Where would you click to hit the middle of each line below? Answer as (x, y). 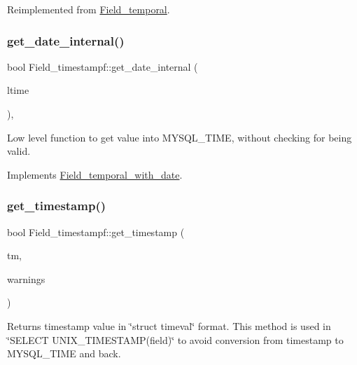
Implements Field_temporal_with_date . (95, 174)
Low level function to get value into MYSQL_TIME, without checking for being (180, 137)
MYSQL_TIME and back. (64, 353)
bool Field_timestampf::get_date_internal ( (103, 66)
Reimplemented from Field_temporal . (89, 9)
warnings (26, 278)
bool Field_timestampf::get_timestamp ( (96, 232)
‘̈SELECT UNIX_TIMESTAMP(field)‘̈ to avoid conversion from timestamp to (175, 339)
